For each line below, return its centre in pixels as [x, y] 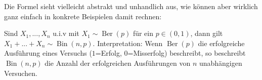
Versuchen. [21, 73]
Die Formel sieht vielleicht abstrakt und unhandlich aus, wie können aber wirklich [131, 6]
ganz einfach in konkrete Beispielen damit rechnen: [83, 16]
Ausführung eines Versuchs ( [48, 53]
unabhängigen [221, 63]
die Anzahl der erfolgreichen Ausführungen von [118, 63]
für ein [143, 33]
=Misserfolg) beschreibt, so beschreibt [187, 53]
